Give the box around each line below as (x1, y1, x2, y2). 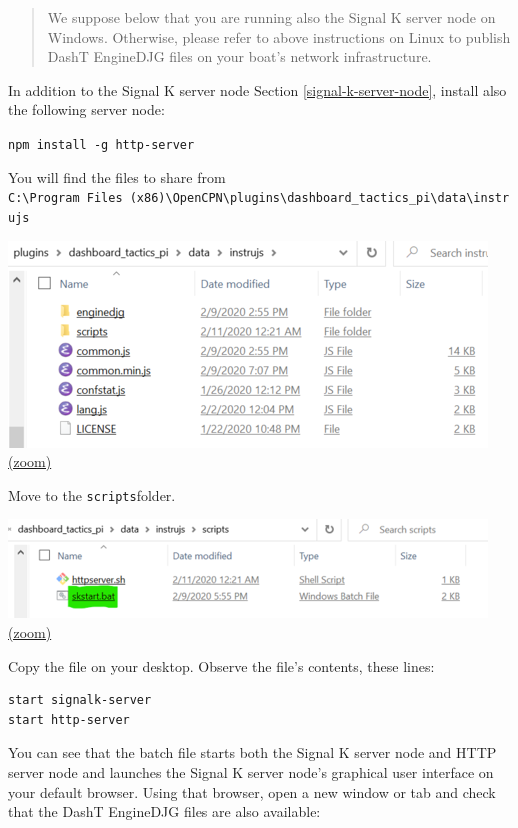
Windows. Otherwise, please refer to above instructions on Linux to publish (47, 26, 511, 47)
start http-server (8, 712, 130, 727)
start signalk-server (8, 693, 152, 708)
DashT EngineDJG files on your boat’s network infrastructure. (47, 46, 432, 67)
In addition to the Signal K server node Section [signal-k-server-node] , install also (8, 79, 507, 100)
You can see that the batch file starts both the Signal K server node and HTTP (8, 742, 497, 763)
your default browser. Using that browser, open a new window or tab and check (8, 781, 496, 802)
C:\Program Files (8, 191, 123, 206)
